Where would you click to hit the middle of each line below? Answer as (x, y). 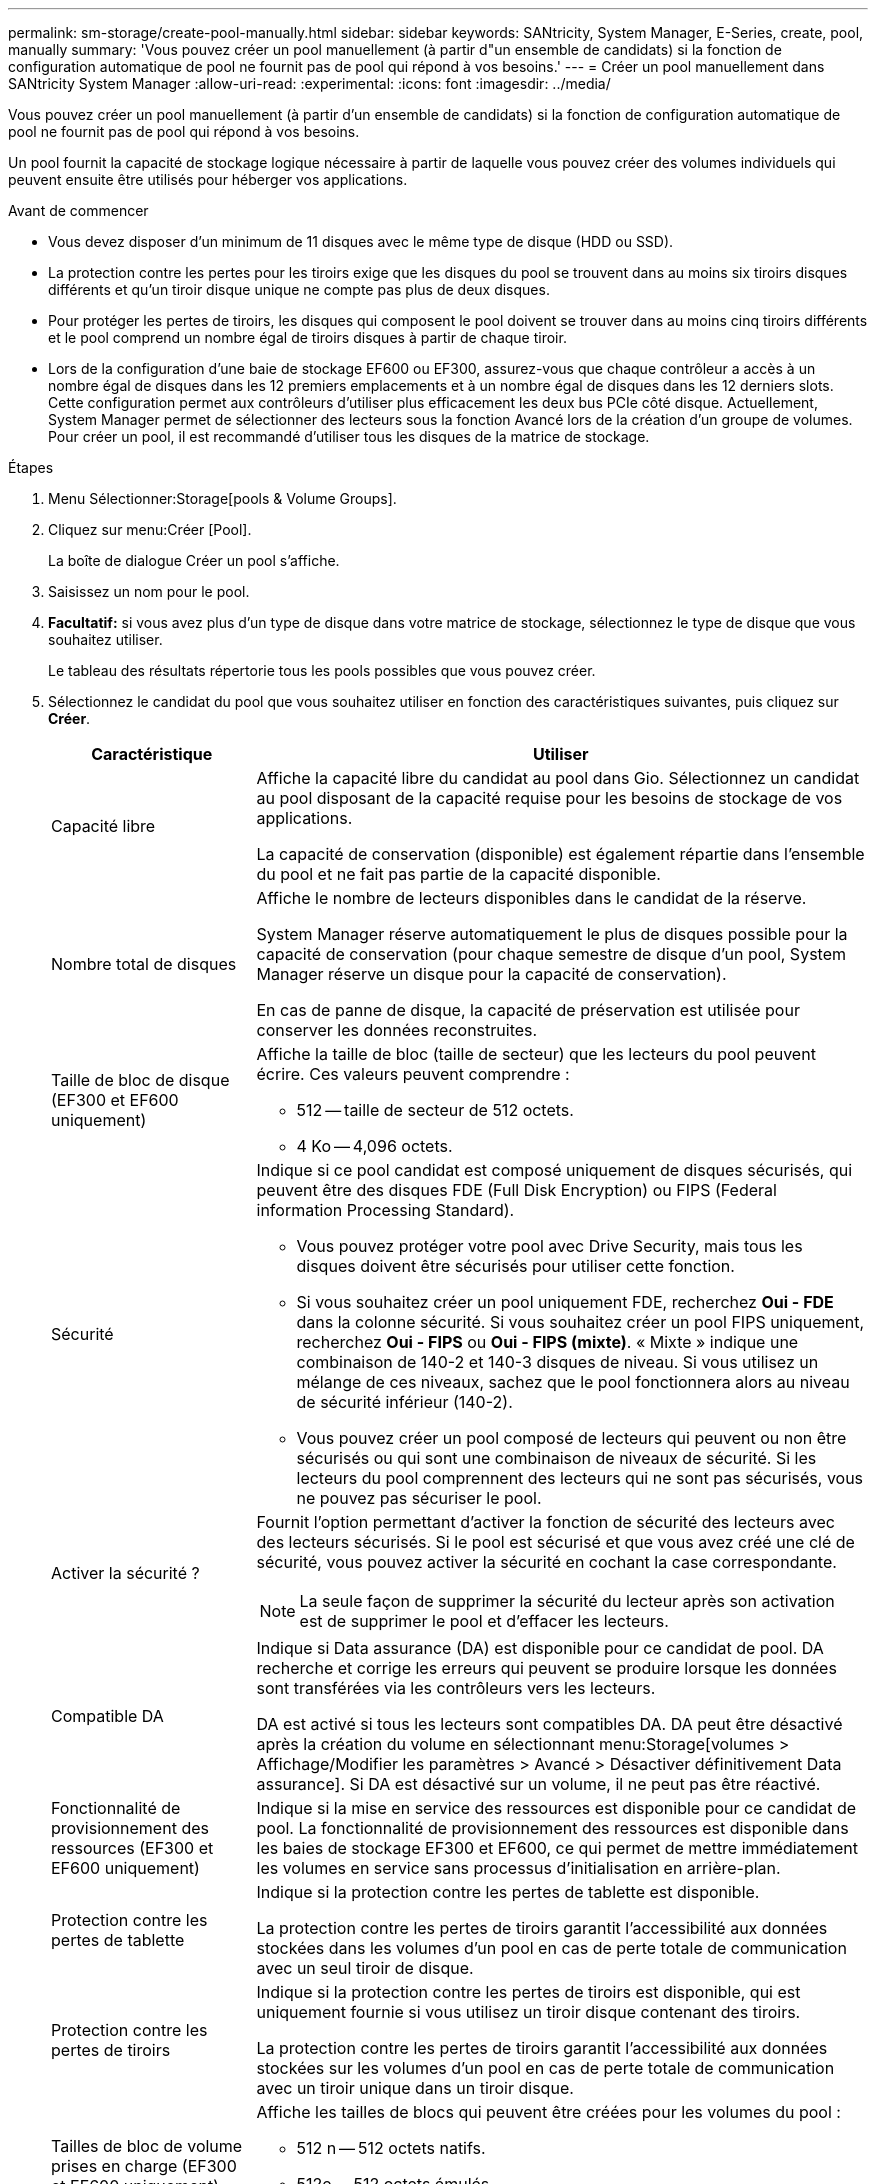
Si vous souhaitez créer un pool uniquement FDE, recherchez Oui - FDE (565, 1302)
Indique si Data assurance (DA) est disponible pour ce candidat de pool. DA (540, 1648)
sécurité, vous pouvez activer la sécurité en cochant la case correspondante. (546, 1562)
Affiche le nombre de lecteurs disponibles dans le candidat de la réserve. (531, 898)
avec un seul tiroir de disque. (365, 1968)
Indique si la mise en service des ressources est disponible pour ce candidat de (556, 1808)
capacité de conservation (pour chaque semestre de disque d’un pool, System (551, 954)
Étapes (31, 467)
